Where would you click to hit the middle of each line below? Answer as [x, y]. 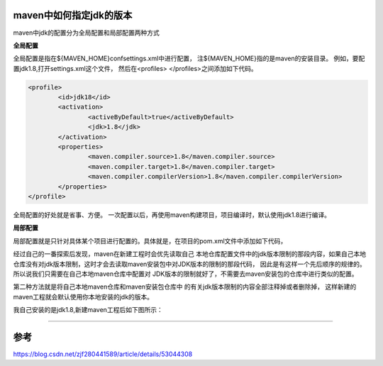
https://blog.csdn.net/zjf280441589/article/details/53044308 [103, 354]
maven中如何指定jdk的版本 [73, 15]
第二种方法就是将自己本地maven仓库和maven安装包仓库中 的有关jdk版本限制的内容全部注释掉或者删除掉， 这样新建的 [185, 287]
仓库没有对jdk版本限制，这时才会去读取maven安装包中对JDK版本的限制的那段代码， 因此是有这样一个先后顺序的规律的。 [190, 264]
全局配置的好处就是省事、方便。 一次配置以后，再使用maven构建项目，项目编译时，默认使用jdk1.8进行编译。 [172, 215]
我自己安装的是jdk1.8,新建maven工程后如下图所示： [88, 310]
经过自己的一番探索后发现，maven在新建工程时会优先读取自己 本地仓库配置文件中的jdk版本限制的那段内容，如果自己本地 [190, 254]
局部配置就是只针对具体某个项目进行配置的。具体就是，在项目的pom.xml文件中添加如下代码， [150, 240]
